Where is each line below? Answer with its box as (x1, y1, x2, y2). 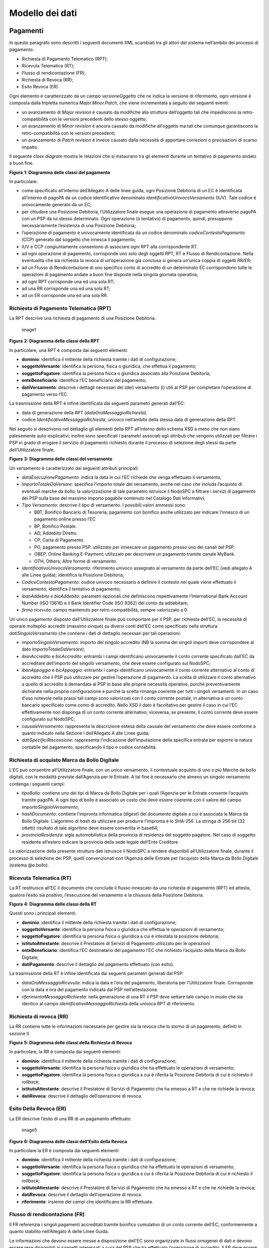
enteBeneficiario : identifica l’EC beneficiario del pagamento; (21, 377, 147, 383)
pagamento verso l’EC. (21, 391, 68, 397)
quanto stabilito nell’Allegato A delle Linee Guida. (9, 1229, 109, 1235)
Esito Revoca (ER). (21, 84, 60, 90)
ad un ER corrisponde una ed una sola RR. (21, 293, 108, 299)
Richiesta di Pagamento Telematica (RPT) (9, 305, 112, 312)
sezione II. (9, 1030, 30, 1036)
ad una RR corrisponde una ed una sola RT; (21, 285, 111, 292)
